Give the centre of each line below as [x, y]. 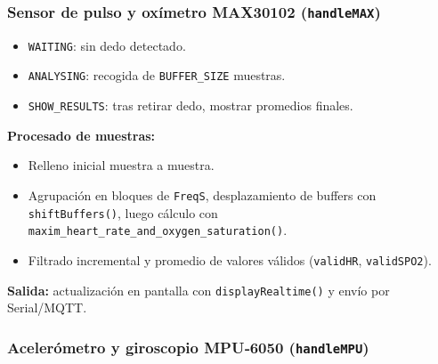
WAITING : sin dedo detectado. [107, 45]
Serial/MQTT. [47, 307]
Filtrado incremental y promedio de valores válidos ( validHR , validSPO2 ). [230, 259]
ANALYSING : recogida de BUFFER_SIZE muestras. [157, 75]
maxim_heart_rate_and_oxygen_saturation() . [158, 230]
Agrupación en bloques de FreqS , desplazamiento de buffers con [202, 194]
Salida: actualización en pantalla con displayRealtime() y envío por [199, 290]
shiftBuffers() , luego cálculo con [123, 212]
